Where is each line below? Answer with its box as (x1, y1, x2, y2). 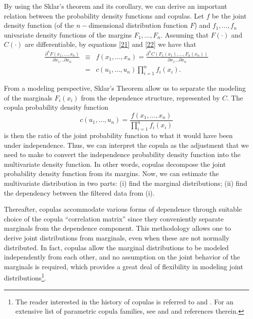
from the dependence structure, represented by (81, 92, 220, 102)
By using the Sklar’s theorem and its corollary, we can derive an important (4, 1, 227, 11)
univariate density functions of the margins (4, 29, 132, 40)
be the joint (212, 10, 247, 20)
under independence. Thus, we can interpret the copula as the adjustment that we (4, 140, 249, 150)
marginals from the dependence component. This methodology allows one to (4, 223, 231, 233)
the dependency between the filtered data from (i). (4, 187, 155, 198)
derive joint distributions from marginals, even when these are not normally (4, 232, 230, 242)
